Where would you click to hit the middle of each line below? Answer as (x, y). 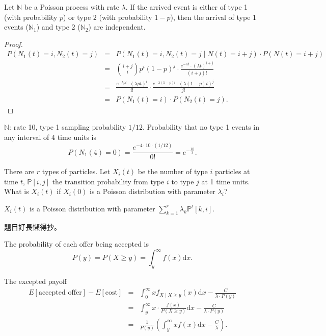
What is (17, 191)
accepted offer (60, 293)
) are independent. (117, 27)
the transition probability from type (108, 181)
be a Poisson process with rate (72, 7)
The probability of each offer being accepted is (77, 244)
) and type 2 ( (58, 27)
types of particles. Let (76, 171)
